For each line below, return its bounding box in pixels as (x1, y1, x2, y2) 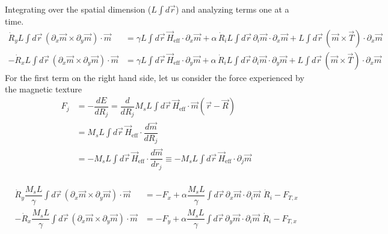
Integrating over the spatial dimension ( (5, 3, 152, 15)
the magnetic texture (5, 83, 82, 95)
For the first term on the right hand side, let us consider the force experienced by (5, 71, 304, 83)
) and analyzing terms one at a (175, 3, 289, 15)
